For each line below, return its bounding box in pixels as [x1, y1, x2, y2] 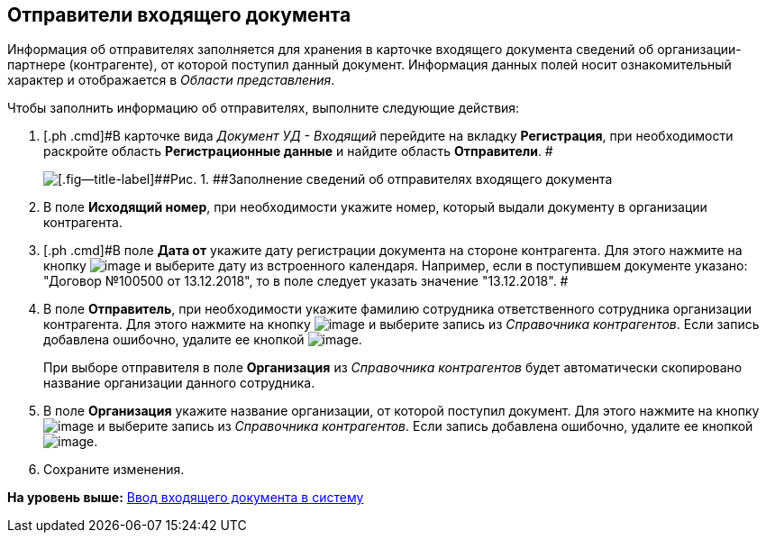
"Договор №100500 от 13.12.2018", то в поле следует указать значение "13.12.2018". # [43, 273, 569, 289]
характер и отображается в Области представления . [7, 72, 335, 88]
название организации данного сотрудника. [43, 375, 315, 391]
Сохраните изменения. [43, 462, 185, 478]
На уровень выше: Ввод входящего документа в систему [7, 490, 364, 506]
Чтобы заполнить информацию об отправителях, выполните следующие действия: [7, 100, 520, 116]
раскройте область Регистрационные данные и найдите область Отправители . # [43, 143, 553, 160]
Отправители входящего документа [7, 4, 351, 26]
